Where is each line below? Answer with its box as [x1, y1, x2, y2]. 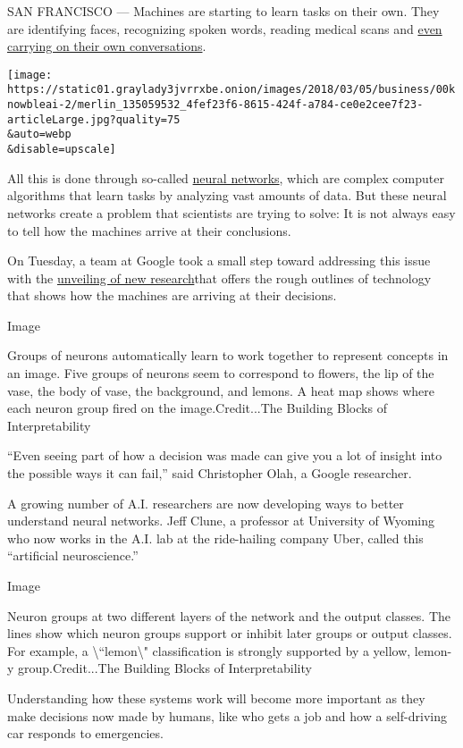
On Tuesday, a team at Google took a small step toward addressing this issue [7, 251, 431, 270]
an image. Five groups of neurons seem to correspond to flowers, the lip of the [7, 364, 434, 382]
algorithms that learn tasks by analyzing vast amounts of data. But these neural [7, 186, 447, 205]
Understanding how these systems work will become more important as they [7, 688, 425, 707]
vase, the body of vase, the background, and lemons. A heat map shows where [7, 381, 434, 399]
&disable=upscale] [7, 143, 116, 156]
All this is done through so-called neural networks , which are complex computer [7, 168, 444, 187]
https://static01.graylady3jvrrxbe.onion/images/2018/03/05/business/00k [7, 83, 456, 97]
